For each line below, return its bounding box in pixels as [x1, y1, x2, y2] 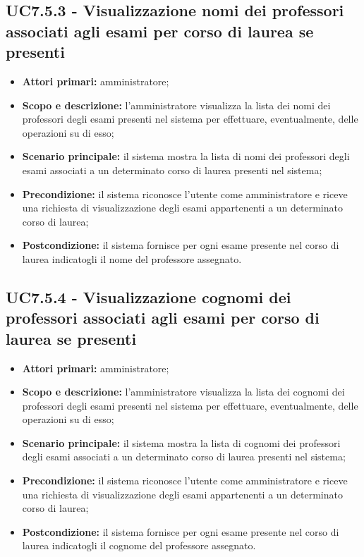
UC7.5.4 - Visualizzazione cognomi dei [6, 286, 291, 307]
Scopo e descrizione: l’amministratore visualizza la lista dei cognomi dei [22, 384, 345, 399]
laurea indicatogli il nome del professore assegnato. [22, 251, 242, 266]
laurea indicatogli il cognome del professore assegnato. [22, 538, 256, 553]
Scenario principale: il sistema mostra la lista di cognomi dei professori [22, 435, 341, 450]
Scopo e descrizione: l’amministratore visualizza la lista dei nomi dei [22, 97, 331, 112]
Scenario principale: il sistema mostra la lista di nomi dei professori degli [22, 149, 350, 164]
